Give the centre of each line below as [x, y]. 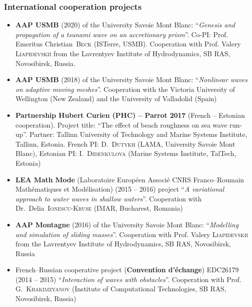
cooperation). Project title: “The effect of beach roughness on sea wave [121, 124]
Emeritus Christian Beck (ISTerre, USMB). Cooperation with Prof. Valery [128, 44]
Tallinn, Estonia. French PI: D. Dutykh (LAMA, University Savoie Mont [125, 143]
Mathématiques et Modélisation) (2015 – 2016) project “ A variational [120, 189]
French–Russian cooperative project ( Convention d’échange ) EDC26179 [127, 270]
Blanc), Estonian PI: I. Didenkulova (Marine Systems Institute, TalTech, [126, 153]
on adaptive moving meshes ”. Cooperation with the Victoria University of [125, 89]
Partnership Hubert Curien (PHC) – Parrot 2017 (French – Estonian [130, 115]
